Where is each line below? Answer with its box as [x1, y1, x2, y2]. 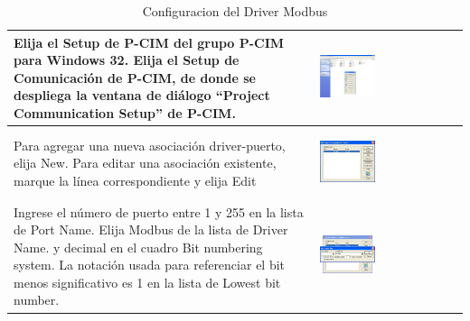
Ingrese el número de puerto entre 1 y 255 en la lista [14, 202, 304, 221]
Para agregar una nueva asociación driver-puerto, [14, 135, 286, 154]
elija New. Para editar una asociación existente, [14, 153, 277, 172]
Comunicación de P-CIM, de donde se [14, 68, 256, 87]
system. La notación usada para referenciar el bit [14, 255, 286, 274]
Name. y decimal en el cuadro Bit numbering [14, 237, 263, 256]
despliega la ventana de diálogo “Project [14, 86, 270, 105]
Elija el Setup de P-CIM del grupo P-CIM [14, 32, 285, 51]
